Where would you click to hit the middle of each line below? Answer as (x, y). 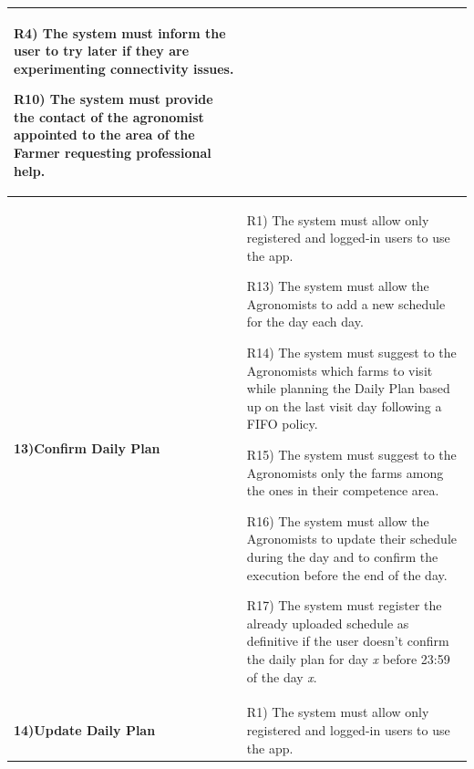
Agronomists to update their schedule (351, 539)
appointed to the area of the (104, 135)
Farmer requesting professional (113, 153)
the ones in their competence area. (343, 490)
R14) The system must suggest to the (351, 353)
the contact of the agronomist (109, 116)
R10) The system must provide (113, 99)
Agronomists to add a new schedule (346, 303)
